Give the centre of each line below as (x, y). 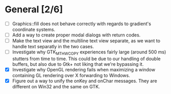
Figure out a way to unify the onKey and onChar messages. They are (84, 81)
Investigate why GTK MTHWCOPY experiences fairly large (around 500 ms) (89, 52)
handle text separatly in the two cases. (53, 47)
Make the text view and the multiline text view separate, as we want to (86, 41)
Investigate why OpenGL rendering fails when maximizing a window (84, 69)
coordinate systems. (34, 30)
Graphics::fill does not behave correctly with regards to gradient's (82, 24)
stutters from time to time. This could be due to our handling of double (86, 59)
